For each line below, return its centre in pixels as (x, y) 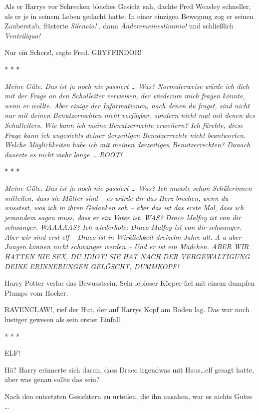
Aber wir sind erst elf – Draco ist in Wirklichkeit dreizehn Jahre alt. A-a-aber (123, 236)
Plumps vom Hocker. (36, 292)
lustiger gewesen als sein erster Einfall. (63, 319)
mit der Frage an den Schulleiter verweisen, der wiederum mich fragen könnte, (125, 96)
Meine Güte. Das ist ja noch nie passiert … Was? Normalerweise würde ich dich (127, 86)
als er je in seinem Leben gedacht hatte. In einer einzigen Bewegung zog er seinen (129, 16)
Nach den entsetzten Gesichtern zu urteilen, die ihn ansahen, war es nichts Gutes (129, 396)
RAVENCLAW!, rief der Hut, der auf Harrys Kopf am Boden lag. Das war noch (127, 309)
